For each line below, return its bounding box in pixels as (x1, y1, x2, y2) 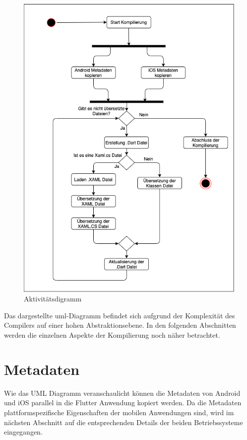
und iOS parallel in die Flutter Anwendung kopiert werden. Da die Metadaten (4, 397, 242, 408)
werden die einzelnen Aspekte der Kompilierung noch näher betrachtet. (4, 330, 220, 340)
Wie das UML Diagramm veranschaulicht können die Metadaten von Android (4, 387, 241, 398)
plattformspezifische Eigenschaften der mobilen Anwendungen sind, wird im (4, 407, 234, 417)
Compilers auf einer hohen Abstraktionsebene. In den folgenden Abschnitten (4, 320, 236, 330)
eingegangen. (4, 427, 43, 437)
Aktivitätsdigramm (24, 293, 82, 304)
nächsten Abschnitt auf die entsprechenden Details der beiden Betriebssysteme (4, 417, 243, 427)
